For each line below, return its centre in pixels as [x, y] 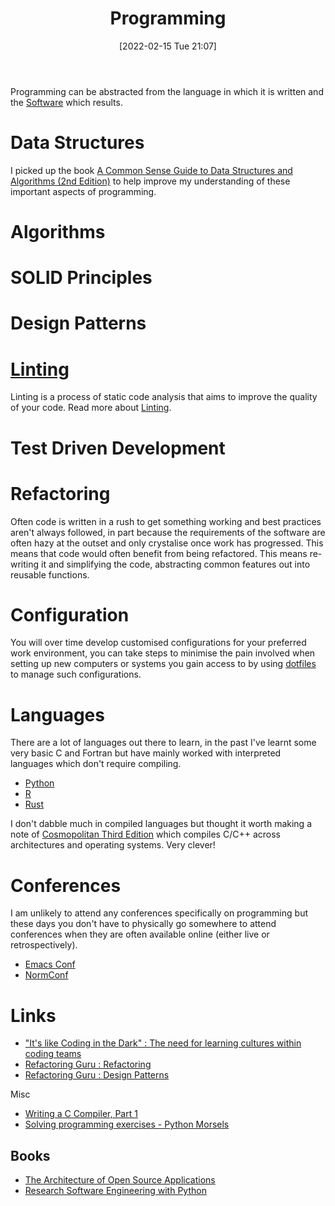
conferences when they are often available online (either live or [140, 934]
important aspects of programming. [83, 191]
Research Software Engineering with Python [115, 1191]
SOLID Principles [81, 278]
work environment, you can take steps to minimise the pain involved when [163, 653]
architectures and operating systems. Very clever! [113, 845]
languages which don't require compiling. [96, 764]
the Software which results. [66, 102]
